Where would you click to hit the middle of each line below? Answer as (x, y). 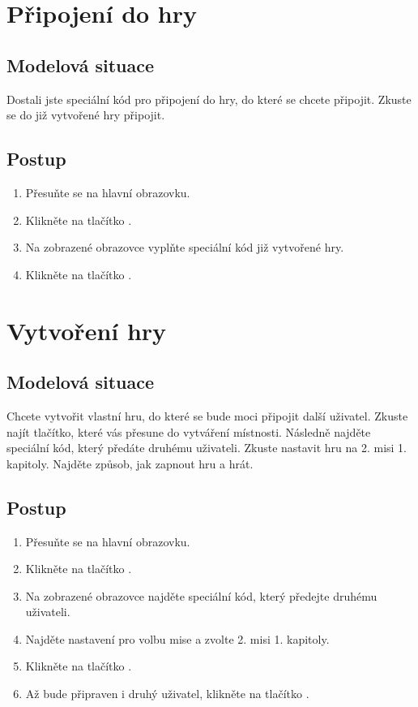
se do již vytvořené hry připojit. (86, 115)
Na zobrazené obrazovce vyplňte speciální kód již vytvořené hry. (185, 247)
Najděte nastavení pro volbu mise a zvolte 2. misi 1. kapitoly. (177, 638)
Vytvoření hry (87, 330)
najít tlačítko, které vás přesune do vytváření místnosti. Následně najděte (189, 431)
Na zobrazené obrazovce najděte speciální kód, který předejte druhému (201, 595)
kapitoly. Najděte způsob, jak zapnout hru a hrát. (130, 463)
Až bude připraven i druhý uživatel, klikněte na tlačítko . (167, 694)
